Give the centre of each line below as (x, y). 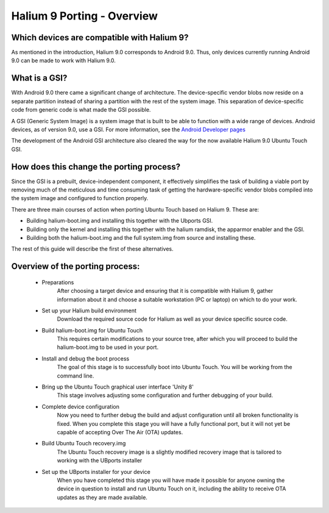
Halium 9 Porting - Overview (84, 16)
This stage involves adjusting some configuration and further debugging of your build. (165, 395)
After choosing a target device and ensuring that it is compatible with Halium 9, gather (165, 291)
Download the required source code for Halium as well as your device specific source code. (172, 319)
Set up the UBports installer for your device (96, 472)
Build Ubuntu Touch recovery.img (84, 443)
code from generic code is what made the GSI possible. (81, 110)
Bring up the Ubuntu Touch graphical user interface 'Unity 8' (118, 387)
